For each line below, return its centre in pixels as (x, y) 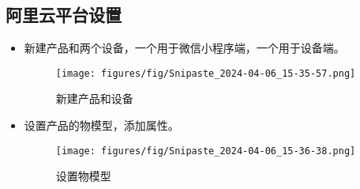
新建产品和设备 (94, 98)
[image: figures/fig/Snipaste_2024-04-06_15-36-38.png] (206, 151)
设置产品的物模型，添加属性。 (101, 125)
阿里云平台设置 (64, 15)
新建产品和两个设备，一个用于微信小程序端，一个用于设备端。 (184, 48)
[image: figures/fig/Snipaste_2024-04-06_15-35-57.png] (206, 73)
